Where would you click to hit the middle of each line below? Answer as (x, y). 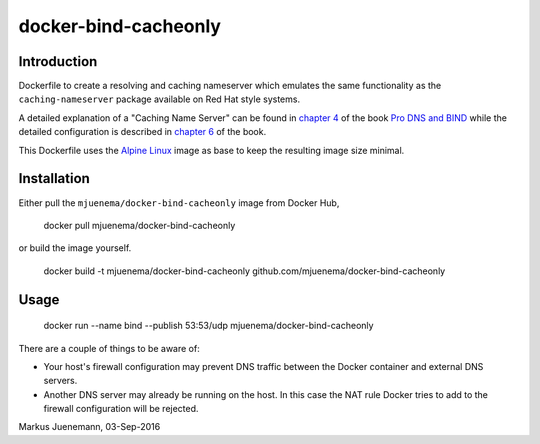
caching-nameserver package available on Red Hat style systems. (159, 99)
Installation (54, 178)
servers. (60, 381)
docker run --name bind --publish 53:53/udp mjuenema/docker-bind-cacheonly (208, 326)
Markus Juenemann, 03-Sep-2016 (89, 427)
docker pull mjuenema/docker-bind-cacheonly (139, 225)
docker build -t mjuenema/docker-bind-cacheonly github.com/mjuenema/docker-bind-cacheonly (244, 271)
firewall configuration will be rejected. (121, 409)
